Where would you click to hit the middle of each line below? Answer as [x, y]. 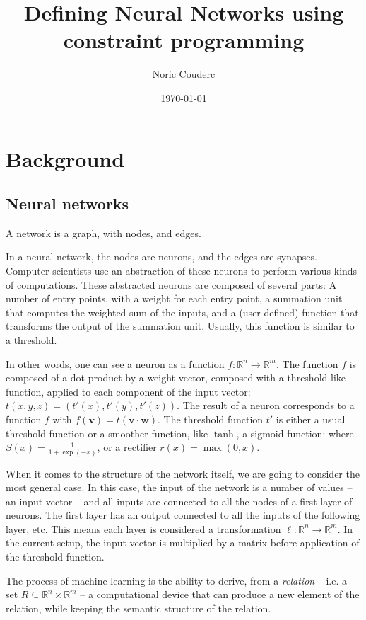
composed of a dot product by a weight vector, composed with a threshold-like [176, 378]
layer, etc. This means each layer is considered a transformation [143, 528]
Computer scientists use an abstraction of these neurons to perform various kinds [182, 271]
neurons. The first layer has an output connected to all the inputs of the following [183, 515]
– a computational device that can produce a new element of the [220, 594]
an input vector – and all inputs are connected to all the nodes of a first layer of [179, 501]
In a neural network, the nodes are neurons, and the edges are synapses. [161, 257]
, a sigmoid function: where [295, 433]
